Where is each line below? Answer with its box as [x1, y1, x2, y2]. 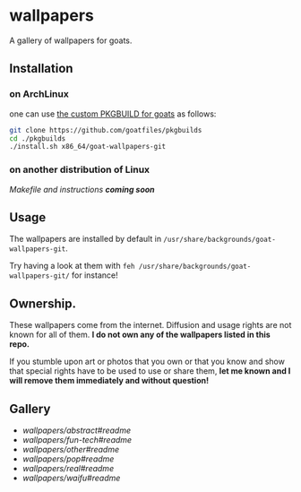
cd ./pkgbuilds [9, 134, 66, 143]
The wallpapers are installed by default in [9, 234, 162, 245]
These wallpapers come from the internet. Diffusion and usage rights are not [9, 320, 292, 331]
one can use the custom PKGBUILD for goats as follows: [9, 108, 217, 119]
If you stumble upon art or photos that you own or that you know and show [9, 356, 285, 367]
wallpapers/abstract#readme [21, 425, 132, 436]
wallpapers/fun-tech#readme [21, 434, 133, 445]
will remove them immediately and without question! [9, 375, 209, 386]
